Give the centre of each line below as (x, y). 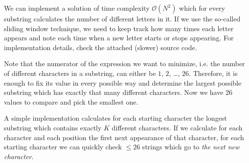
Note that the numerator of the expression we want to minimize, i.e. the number (124, 63)
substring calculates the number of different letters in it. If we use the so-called (122, 18)
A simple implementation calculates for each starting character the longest (115, 118)
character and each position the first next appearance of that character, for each (124, 137)
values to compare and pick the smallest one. (71, 101)
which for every (202, 8)
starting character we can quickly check (63, 147)
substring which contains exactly (53, 127)
